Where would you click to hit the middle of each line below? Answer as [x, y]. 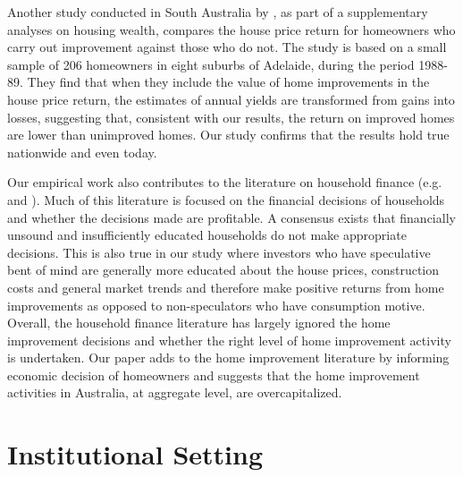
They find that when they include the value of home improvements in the [228, 82]
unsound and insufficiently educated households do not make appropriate [207, 235]
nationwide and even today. [82, 152]
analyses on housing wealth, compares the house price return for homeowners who [231, 29]
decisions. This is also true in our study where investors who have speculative [219, 252]
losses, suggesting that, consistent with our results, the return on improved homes [231, 117]
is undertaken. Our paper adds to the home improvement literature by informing [228, 358]
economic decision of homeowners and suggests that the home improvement [214, 375]
